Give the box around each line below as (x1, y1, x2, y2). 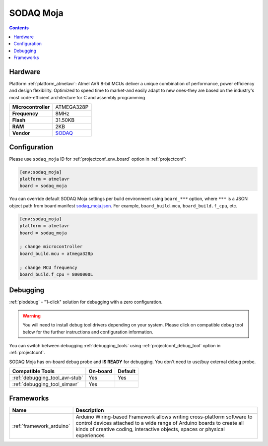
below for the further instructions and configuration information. (22, 329, 153, 335)
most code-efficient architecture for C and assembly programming (9, 94, 145, 100)
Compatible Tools (12, 368, 55, 375)
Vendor (12, 129, 30, 136)
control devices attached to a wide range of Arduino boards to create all (75, 419, 244, 426)
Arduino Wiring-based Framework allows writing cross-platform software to (75, 413, 253, 420)
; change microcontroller (19, 244, 83, 250)
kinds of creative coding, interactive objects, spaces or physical (75, 426, 225, 433)
